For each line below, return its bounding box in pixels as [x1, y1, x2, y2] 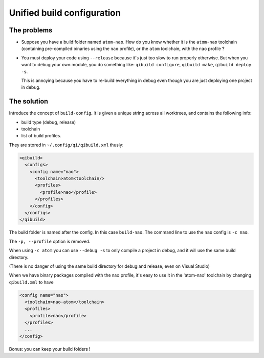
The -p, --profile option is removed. [9, 238, 90, 244]
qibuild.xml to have [9, 279, 54, 285]
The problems [9, 26, 53, 34]
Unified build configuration [9, 7, 121, 18]
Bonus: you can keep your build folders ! [9, 346, 90, 352]
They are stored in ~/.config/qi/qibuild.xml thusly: [9, 142, 124, 148]
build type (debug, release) [21, 119, 76, 125]
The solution [9, 97, 48, 105]
